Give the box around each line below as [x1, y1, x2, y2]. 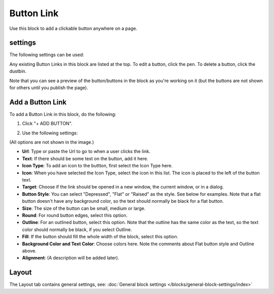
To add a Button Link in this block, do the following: [9, 111, 117, 117]
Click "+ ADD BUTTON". [22, 121, 73, 127]
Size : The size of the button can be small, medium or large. [22, 205, 146, 211]
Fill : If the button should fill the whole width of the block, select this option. [22, 234, 179, 240]
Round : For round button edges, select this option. [22, 212, 128, 218]
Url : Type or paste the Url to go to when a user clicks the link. [22, 149, 151, 155]
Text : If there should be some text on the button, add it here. [22, 155, 149, 162]
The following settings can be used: [9, 52, 84, 58]
